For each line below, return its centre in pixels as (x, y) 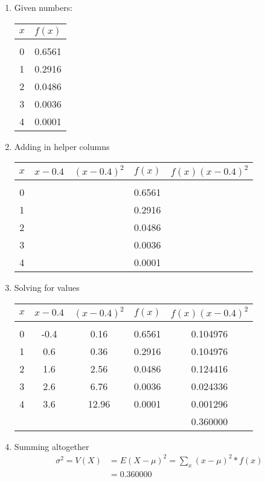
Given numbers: (43, 7)
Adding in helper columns (62, 146)
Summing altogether (52, 446)
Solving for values (47, 288)
